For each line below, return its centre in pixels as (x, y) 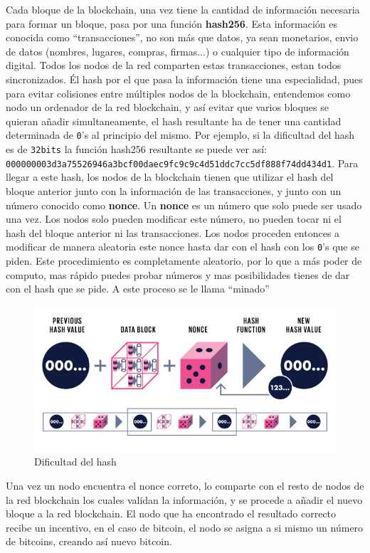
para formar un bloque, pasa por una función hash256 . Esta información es (172, 23)
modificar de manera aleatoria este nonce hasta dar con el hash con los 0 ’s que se (183, 247)
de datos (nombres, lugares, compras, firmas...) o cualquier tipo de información (178, 51)
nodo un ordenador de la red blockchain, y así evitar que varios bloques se (167, 107)
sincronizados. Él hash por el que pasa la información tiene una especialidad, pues (184, 79)
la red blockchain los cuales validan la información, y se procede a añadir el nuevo (184, 499)
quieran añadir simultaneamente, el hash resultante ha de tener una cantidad (174, 121)
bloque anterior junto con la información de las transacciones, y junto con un (174, 190)
